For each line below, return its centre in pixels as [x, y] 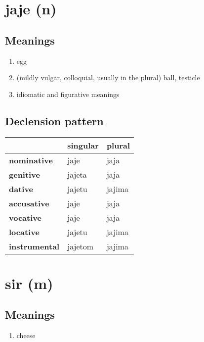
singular [83, 145]
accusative [29, 203]
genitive [24, 174]
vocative [25, 217]
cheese [26, 335]
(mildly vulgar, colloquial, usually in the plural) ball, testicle [108, 77]
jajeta [77, 174]
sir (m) [29, 283]
